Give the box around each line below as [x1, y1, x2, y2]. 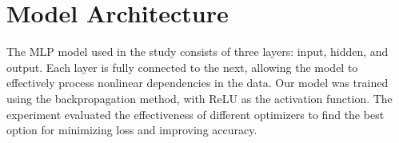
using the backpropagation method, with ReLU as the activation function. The [6, 89, 393, 106]
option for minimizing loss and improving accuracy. [6, 121, 257, 138]
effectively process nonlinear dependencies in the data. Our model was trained [6, 74, 389, 91]
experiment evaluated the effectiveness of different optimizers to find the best [6, 105, 385, 122]
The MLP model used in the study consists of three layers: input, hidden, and [6, 43, 389, 60]
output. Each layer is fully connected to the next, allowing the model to [6, 58, 358, 75]
